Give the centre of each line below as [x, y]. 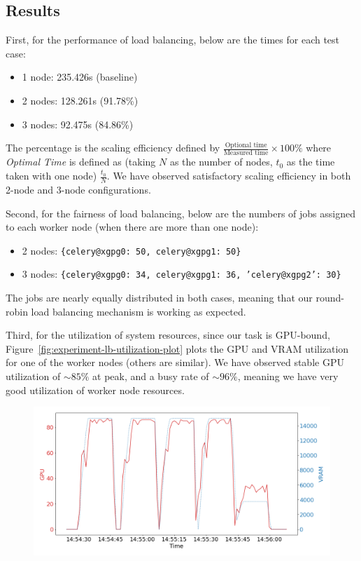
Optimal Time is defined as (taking [81, 162]
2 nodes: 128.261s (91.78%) [80, 100]
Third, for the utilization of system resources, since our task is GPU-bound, [168, 335]
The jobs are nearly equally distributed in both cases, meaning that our [159, 297]
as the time [311, 162]
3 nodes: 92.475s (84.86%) [78, 124]
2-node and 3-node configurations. [78, 189]
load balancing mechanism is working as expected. [139, 311]
